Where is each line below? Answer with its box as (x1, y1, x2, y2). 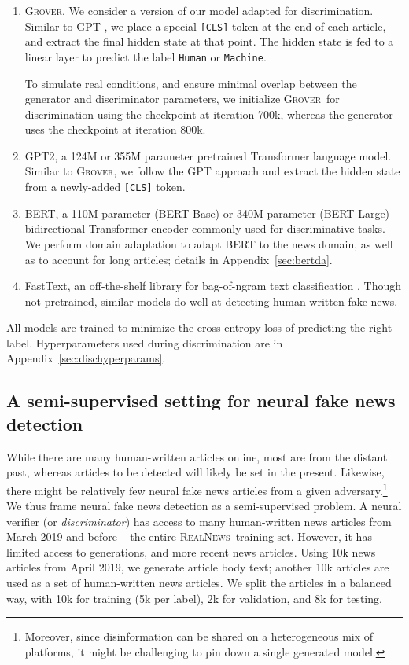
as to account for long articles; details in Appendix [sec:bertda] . (24, 251, 333, 267)
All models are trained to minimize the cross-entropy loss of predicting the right (6, 319, 392, 336)
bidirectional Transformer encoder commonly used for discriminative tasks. (24, 220, 385, 237)
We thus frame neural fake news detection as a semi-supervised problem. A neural (6, 498, 402, 514)
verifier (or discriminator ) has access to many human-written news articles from (6, 513, 392, 529)
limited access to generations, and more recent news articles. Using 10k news (6, 543, 376, 560)
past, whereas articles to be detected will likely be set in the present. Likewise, (6, 464, 385, 480)
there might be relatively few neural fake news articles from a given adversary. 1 (6, 479, 388, 498)
